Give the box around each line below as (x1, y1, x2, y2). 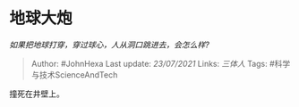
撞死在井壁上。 (9, 88, 64, 99)
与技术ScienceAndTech (30, 69, 118, 80)
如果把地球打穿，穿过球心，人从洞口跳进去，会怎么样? (9, 39, 210, 50)
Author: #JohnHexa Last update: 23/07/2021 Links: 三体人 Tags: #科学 (30, 58, 291, 69)
